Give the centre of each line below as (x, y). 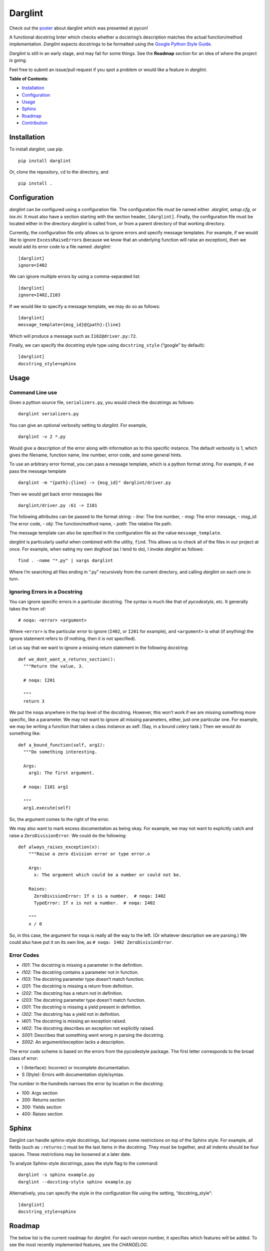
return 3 (34, 701)
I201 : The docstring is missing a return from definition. (77, 986)
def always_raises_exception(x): (59, 847)
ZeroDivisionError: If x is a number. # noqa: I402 (100, 896)
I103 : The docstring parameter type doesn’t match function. (83, 979)
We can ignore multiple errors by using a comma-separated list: (75, 276)
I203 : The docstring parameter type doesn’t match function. (84, 1000)
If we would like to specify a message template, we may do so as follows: (85, 306)
